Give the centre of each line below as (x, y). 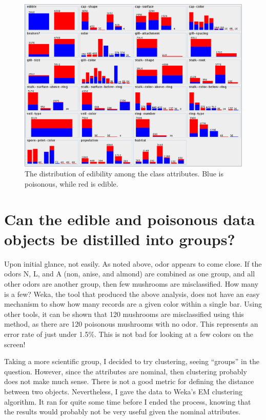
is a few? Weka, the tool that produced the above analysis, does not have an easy (132, 294)
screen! (15, 344)
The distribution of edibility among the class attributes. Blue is (124, 174)
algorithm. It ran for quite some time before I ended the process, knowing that (128, 401)
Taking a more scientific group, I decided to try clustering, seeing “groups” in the (132, 361)
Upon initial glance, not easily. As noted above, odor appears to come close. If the (133, 263)
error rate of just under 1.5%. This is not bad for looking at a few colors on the (129, 334)
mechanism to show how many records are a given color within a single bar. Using (133, 304)
